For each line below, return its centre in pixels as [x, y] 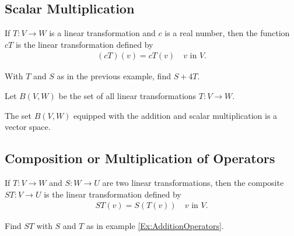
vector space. [28, 127]
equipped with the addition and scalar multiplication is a [176, 115]
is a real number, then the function [227, 33]
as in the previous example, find [114, 76]
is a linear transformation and [102, 33]
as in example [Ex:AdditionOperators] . [155, 226]
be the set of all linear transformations [127, 96]
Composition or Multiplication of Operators [140, 158]
